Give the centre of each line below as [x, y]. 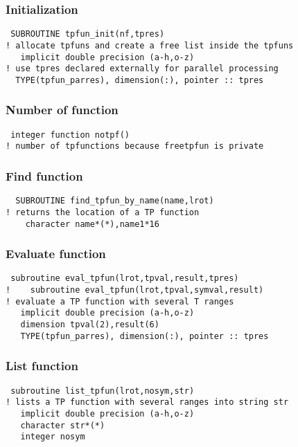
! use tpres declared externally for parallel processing [142, 69]
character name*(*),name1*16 [92, 224]
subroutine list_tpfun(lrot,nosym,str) [103, 391]
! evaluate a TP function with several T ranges [120, 301]
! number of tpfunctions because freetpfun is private [135, 146]
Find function [44, 175]
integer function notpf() [70, 135]
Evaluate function [56, 254]
